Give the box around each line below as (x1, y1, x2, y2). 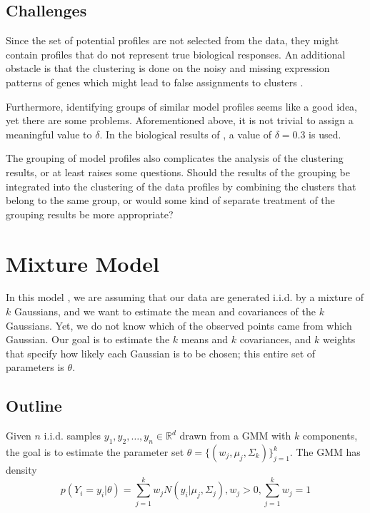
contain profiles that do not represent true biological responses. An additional (6, 46, 346, 61)
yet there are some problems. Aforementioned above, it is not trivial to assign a (6, 113, 354, 128)
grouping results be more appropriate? (6, 206, 174, 221)
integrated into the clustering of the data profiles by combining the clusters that (6, 178, 356, 193)
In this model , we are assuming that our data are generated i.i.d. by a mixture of (6, 290, 364, 305)
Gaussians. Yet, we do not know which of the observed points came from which (6, 318, 352, 332)
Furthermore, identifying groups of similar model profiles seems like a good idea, (6, 98, 357, 113)
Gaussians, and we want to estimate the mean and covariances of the (14, 304, 316, 319)
